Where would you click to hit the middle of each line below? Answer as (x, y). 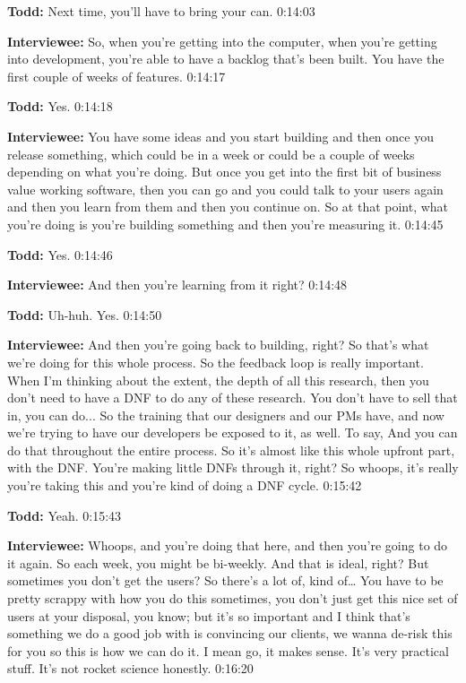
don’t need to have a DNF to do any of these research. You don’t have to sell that (233, 398)
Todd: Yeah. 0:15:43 (65, 515)
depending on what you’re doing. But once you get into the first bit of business (224, 172)
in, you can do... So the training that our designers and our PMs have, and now (226, 415)
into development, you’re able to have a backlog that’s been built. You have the (226, 59)
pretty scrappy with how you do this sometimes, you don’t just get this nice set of (233, 598)
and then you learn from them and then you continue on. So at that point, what (228, 207)
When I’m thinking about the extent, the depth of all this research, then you (218, 380)
